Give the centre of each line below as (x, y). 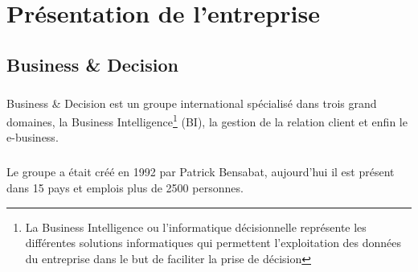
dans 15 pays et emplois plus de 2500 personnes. (125, 187)
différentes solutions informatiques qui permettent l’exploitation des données (213, 243)
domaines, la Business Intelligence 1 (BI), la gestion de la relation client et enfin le (207, 120)
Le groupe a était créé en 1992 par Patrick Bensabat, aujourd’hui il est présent (201, 172)
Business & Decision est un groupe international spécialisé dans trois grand (192, 103)
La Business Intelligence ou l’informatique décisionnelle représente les (196, 227)
